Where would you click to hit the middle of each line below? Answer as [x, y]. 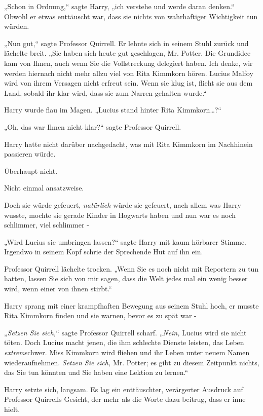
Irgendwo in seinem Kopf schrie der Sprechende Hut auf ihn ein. [104, 252]
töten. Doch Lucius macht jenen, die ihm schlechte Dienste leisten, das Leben [124, 342]
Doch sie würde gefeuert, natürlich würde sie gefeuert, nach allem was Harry [123, 204]
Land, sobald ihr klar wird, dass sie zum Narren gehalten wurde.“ [105, 92]
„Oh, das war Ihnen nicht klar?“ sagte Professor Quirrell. [93, 126]
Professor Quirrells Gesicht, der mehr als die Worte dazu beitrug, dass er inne [125, 399]
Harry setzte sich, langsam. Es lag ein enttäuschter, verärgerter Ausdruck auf [124, 389]
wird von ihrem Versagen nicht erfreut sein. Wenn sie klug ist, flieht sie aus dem [128, 83]
